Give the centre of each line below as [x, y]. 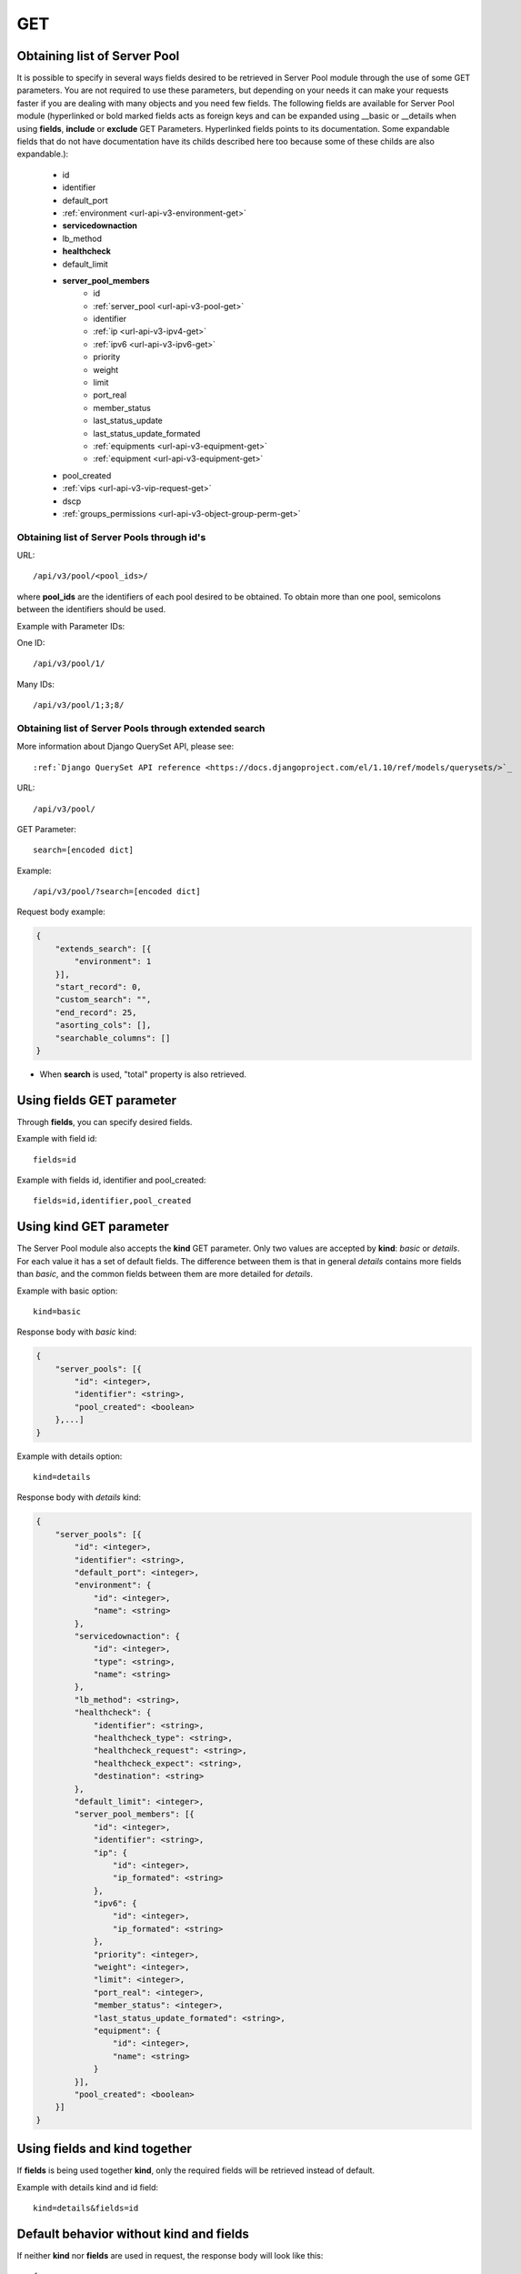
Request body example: [61, 912]
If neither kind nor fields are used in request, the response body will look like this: [170, 2255]
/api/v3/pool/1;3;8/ [79, 705]
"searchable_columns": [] [113, 1038]
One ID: [31, 643]
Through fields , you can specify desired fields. [105, 1122]
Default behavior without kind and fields [133, 2234]
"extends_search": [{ [103, 949]
